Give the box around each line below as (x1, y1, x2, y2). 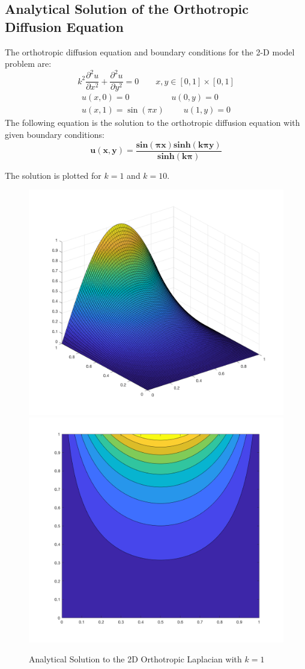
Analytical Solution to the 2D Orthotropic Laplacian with (29, 653, 242, 665)
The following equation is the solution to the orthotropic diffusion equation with (5, 116, 300, 129)
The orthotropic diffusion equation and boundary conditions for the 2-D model (5, 45, 295, 58)
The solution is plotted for (5, 169, 101, 181)
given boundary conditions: (5, 128, 104, 140)
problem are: (5, 57, 52, 70)
